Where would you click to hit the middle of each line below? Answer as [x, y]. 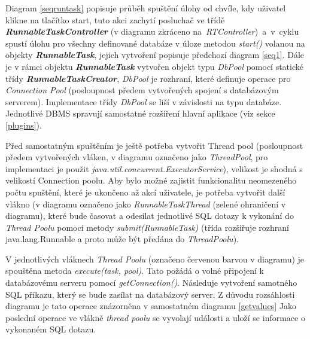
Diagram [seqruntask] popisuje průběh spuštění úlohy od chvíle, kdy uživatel [146, 8]
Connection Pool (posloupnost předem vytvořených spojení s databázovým [142, 90]
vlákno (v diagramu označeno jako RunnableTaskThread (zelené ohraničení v [146, 204]
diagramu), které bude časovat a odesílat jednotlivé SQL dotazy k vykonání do [150, 216]
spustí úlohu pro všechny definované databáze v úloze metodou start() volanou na [155, 43]
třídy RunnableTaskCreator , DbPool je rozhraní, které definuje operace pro [148, 78]
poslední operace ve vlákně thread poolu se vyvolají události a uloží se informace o [155, 317]
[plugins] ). [24, 125]
